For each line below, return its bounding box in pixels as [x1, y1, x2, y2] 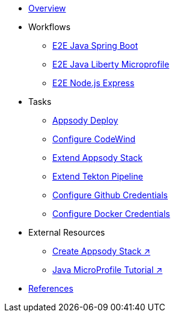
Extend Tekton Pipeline [52, 171, 143, 181]
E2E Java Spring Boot [52, 40, 138, 51]
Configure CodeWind [52, 134, 136, 144]
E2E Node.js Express [52, 78, 135, 88]
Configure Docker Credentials [52, 209, 170, 219]
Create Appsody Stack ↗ [52, 246, 150, 256]
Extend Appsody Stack [52, 152, 143, 163]
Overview [28, 3, 66, 13]
